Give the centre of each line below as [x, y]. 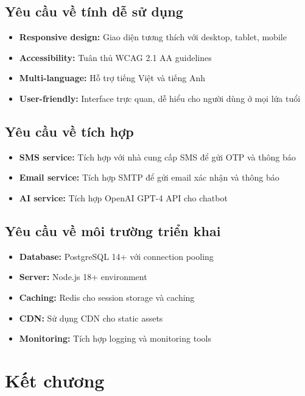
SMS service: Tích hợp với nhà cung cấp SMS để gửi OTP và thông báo [157, 157]
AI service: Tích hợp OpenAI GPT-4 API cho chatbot [123, 197]
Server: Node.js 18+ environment [83, 277]
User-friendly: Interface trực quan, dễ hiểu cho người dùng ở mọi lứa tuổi [160, 98]
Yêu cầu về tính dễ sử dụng [94, 11]
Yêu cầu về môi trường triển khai [113, 230]
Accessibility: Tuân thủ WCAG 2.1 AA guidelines [115, 57]
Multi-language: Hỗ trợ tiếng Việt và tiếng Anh [112, 78]
